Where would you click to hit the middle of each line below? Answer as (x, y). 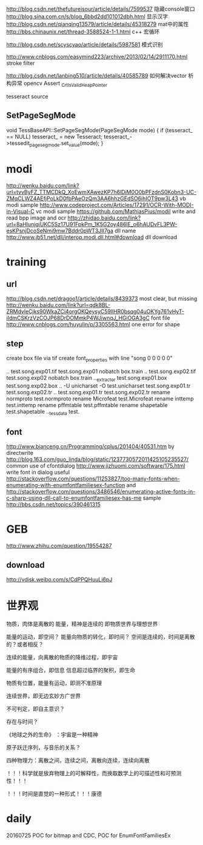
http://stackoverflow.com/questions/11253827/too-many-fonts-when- (93, 479)
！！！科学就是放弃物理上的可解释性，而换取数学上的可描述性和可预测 (94, 773)
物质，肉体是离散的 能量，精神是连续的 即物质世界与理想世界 (82, 624)
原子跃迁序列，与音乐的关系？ (43, 747)
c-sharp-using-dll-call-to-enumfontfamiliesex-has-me (74, 498)
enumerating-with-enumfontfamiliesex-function (66, 485)
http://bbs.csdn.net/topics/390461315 (54, 505)
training (26, 262)
